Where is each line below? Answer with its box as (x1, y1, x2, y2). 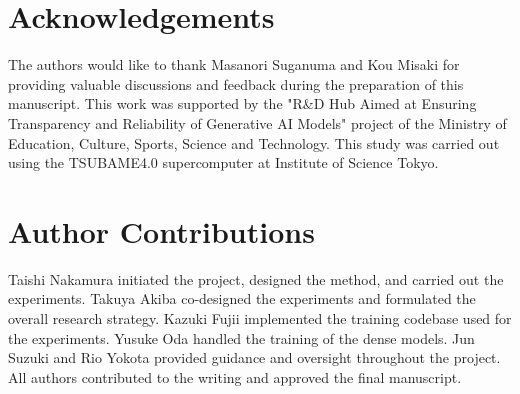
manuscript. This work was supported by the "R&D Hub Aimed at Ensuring (8, 93, 477, 114)
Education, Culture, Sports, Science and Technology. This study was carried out (8, 132, 500, 153)
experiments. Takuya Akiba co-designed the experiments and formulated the (8, 288, 476, 309)
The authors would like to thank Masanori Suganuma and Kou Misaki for (8, 54, 460, 75)
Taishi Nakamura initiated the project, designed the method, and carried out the (8, 268, 504, 289)
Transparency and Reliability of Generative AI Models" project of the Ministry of (8, 112, 507, 133)
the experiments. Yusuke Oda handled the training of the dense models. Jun (8, 327, 475, 348)
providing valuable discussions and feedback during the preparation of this (8, 73, 464, 94)
